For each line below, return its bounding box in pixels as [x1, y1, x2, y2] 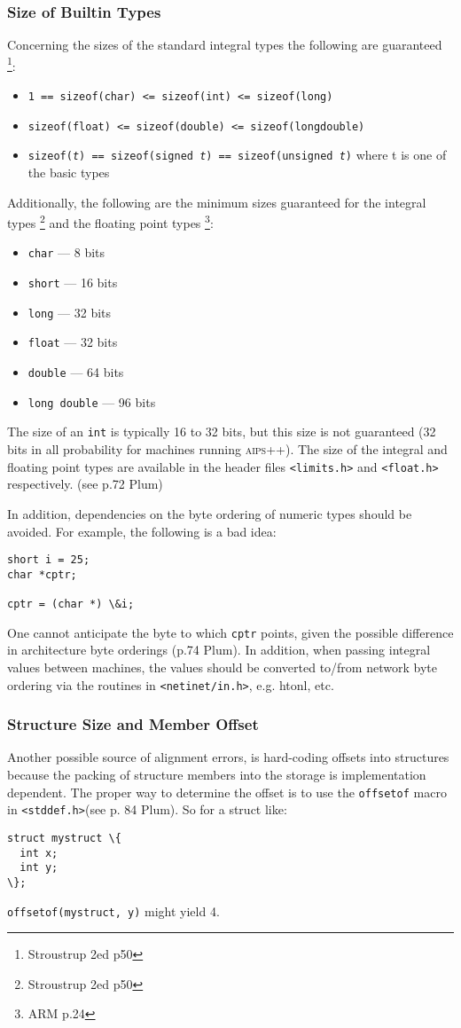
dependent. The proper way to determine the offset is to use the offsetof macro [7, 782, 447, 801]
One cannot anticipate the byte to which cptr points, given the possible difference [7, 623, 454, 641]
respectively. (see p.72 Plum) [7, 475, 163, 493]
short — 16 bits [27, 273, 118, 292]
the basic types [27, 163, 110, 182]
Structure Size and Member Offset [7, 713, 259, 735]
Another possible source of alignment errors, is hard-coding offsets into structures [7, 748, 449, 766]
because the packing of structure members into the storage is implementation [7, 765, 426, 784]
